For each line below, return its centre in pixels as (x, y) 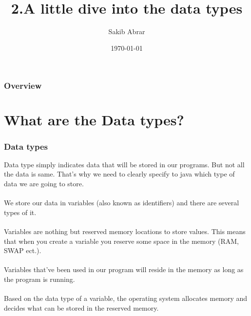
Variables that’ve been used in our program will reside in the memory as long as (124, 269)
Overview (23, 86)
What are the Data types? (94, 120)
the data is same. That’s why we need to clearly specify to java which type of (119, 174)
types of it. (20, 212)
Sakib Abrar (127, 31)
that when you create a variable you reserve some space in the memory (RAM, (121, 241)
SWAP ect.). (23, 250)
